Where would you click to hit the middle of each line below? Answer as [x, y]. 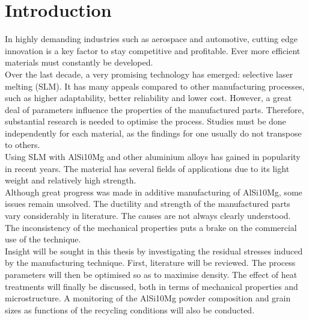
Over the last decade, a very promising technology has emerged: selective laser [149, 74]
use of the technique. [43, 239]
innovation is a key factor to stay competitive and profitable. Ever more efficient [153, 50]
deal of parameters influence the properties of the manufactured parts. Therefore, [154, 109]
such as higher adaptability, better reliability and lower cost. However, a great [148, 98]
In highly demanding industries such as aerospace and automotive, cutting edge [151, 39]
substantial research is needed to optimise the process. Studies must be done [145, 121]
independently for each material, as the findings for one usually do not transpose [153, 133]
